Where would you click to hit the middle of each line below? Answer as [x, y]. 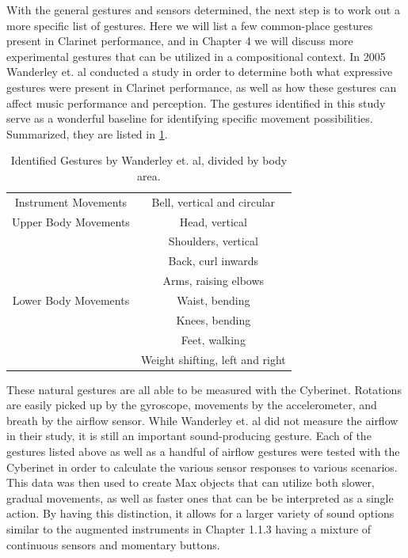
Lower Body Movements [71, 300]
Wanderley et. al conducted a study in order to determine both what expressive [200, 72]
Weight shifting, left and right [213, 359]
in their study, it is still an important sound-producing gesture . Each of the [189, 436]
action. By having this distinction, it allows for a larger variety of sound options [200, 513]
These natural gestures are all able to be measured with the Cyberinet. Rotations [204, 389]
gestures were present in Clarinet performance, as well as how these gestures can [202, 87]
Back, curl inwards [214, 261]
